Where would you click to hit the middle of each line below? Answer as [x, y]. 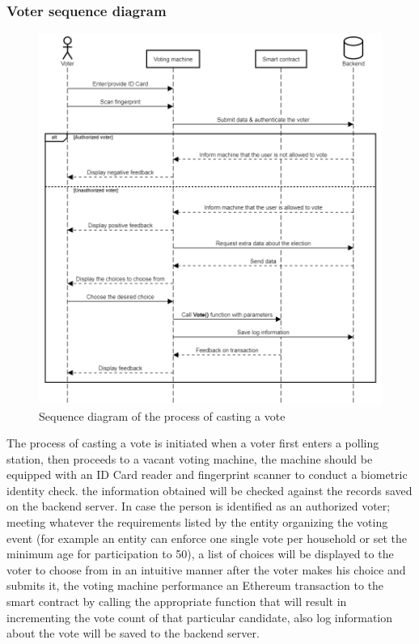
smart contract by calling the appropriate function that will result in [177, 602]
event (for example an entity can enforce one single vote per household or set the [207, 538]
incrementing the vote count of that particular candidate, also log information [200, 617]
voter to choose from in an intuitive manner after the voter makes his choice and [206, 569]
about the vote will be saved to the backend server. [133, 633]
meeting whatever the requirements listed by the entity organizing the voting [197, 522]
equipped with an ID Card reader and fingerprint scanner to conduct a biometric [207, 475]
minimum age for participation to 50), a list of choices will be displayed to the [200, 554]
